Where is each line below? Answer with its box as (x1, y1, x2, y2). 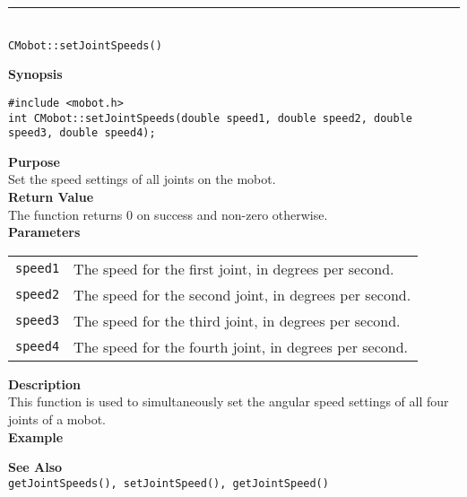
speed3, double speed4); (8, 126, 156, 140)
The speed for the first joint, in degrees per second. (74, 257, 394, 279)
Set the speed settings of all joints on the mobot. (8, 170, 276, 188)
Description (8, 374, 82, 393)
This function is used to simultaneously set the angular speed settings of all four (8, 392, 449, 411)
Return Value (8, 187, 94, 205)
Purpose (8, 152, 60, 170)
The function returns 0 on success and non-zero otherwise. (8, 205, 328, 223)
